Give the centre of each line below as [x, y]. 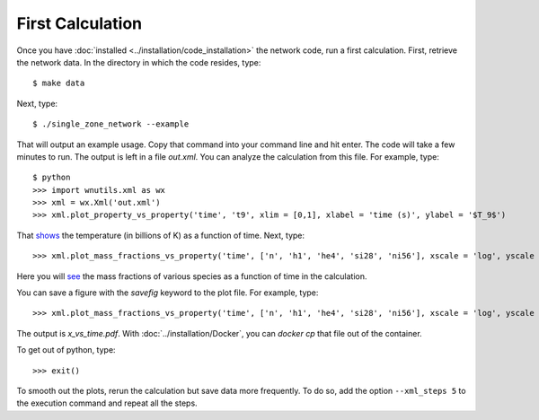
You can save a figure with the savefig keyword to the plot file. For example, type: [168, 293]
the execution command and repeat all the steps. [107, 403]
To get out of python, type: [66, 350]
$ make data [59, 83]
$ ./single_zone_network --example [111, 124]
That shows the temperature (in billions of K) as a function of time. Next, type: [161, 235]
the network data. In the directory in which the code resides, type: [139, 62]
